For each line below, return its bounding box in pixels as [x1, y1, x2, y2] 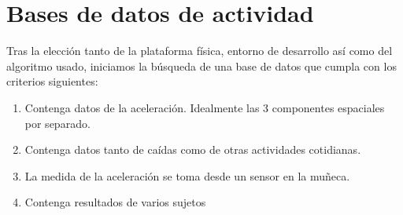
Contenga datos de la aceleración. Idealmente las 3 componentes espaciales [24, 99, 385, 115]
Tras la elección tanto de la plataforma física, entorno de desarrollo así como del [6, 42, 393, 59]
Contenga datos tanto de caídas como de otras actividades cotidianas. [24, 141, 361, 158]
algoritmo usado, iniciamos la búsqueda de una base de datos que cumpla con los [6, 57, 397, 74]
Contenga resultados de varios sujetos [24, 194, 206, 210]
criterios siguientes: [6, 73, 98, 89]
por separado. [24, 115, 91, 131]
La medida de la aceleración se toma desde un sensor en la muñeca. [24, 167, 350, 184]
